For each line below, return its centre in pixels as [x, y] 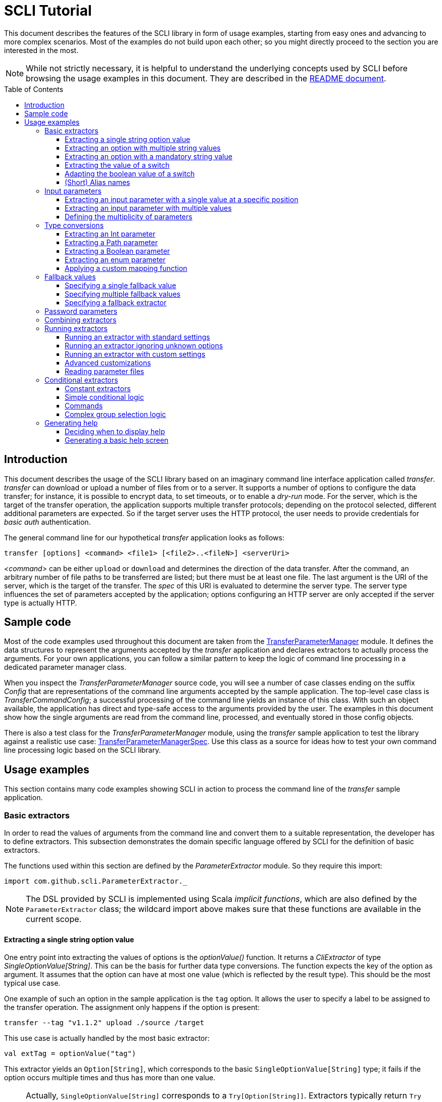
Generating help [71, 423]
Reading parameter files [105, 371]
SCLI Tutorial [48, 11]
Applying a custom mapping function [126, 268]
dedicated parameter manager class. [65, 667]
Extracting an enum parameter [115, 259]
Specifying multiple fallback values [123, 294]
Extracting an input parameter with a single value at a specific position [182, 199]
